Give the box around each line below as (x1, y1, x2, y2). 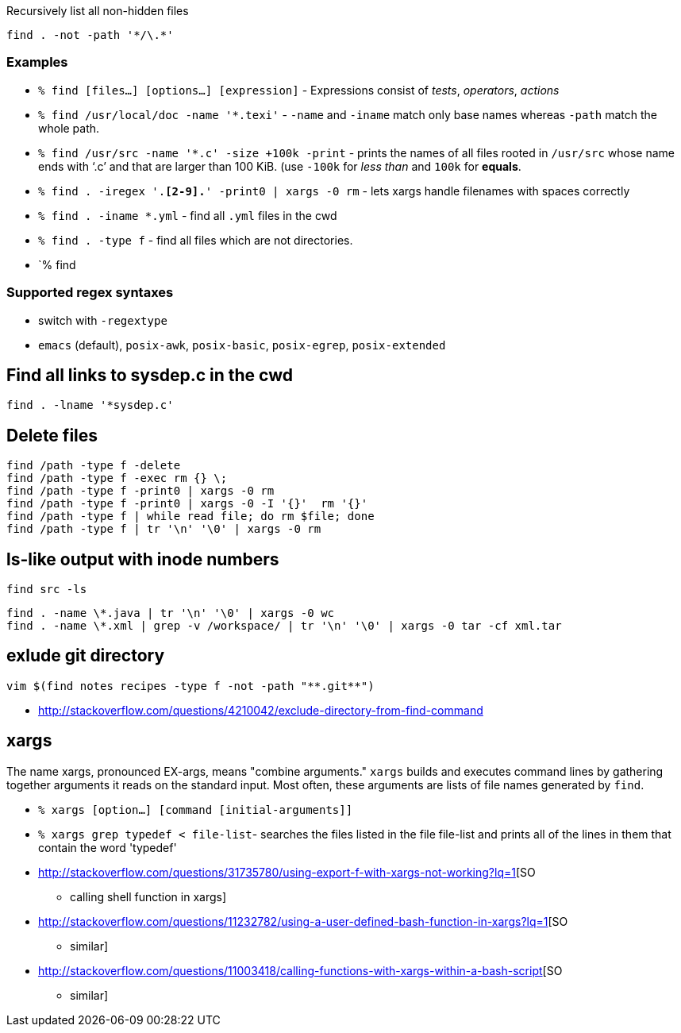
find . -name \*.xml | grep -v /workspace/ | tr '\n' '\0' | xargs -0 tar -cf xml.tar (6, 619, 562, 633)
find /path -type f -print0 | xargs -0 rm (6, 484, 275, 498)
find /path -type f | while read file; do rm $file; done (6, 510, 375, 523)
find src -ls (6, 583, 87, 596)
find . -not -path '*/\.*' (6, 29, 174, 41)
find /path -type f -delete (6, 459, 181, 472)
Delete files (6, 425, 98, 445)
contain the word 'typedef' (38, 840, 177, 854)
